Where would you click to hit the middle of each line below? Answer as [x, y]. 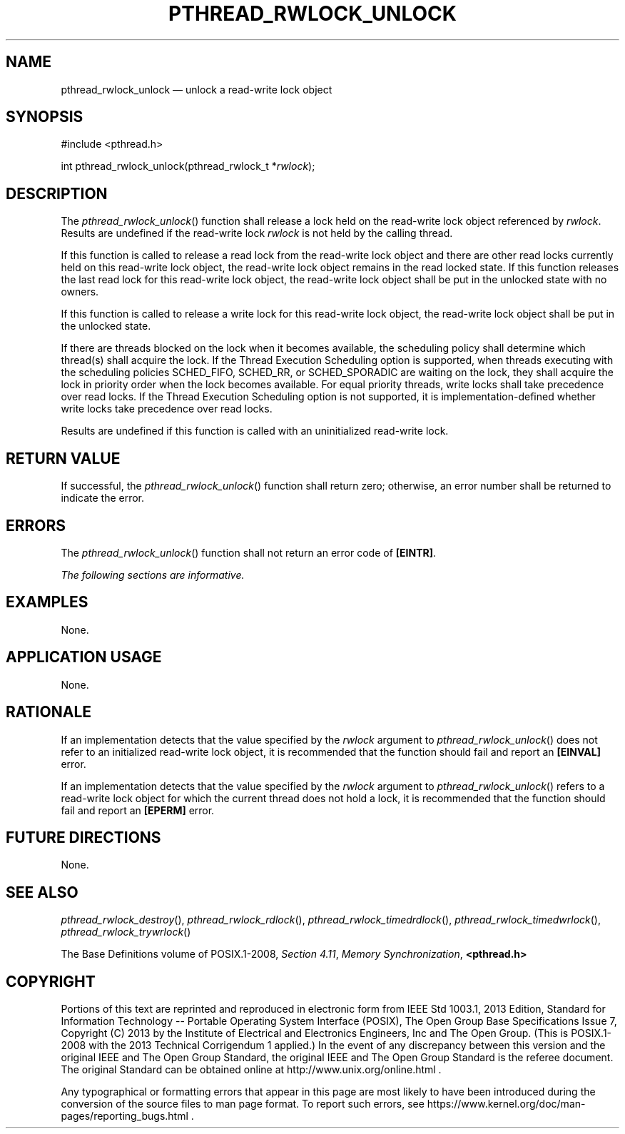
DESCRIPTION [57, 193]
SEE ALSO [42, 892]
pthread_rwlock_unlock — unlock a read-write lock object [197, 89]
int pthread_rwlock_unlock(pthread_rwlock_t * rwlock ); [188, 166]
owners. [80, 292]
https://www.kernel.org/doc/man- [506, 1104]
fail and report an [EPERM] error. [138, 810]
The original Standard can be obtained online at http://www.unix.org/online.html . [251, 1070]
